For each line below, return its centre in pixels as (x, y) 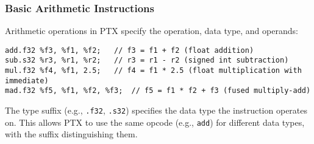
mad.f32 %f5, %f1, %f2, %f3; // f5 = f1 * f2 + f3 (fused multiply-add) (158, 91)
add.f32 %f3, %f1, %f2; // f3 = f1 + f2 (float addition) (130, 50)
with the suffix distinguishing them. (71, 134)
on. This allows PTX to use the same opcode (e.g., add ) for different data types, (155, 122)
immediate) (27, 81)
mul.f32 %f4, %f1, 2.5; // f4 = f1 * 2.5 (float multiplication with (153, 71)
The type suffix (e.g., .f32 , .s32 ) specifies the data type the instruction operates (156, 110)
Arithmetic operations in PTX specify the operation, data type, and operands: (152, 31)
